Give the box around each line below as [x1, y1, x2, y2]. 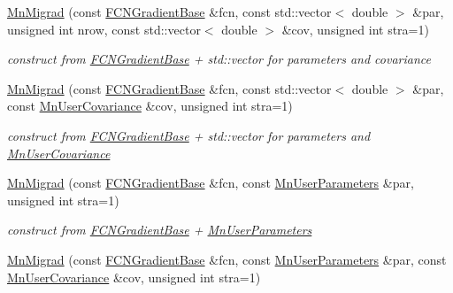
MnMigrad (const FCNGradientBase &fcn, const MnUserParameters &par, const [7, 250, 447, 268]
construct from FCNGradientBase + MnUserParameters [7, 220, 312, 239]
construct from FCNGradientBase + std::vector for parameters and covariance [7, 50, 431, 68]
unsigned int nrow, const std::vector [7, 19, 201, 38]
